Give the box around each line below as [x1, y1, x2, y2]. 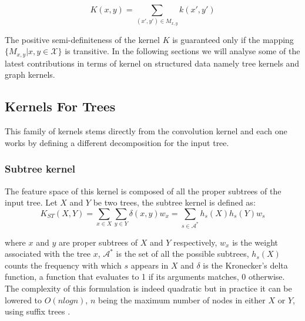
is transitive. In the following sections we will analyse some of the [65, 45, 300, 57]
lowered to [5, 293, 42, 306]
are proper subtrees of [58, 236, 138, 248]
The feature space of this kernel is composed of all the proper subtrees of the [5, 184, 281, 197]
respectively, [173, 236, 217, 248]
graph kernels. [5, 68, 55, 81]
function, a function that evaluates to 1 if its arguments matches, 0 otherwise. [5, 270, 285, 283]
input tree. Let [5, 196, 58, 209]
